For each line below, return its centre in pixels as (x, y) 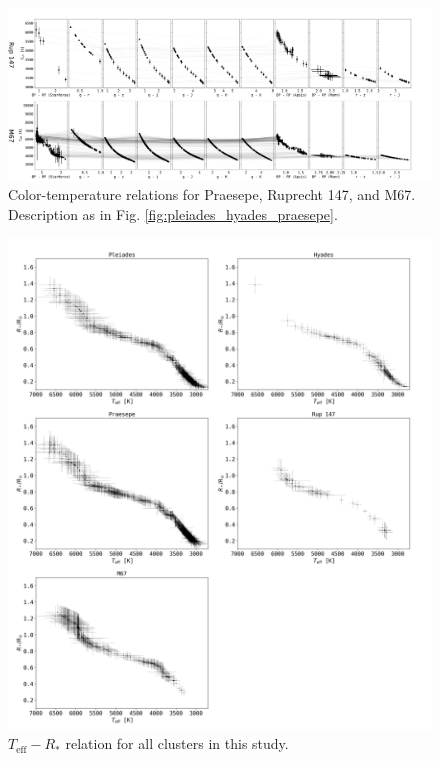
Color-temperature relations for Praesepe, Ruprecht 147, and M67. (212, 194)
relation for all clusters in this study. (177, 743)
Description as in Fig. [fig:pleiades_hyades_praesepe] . (173, 213)
